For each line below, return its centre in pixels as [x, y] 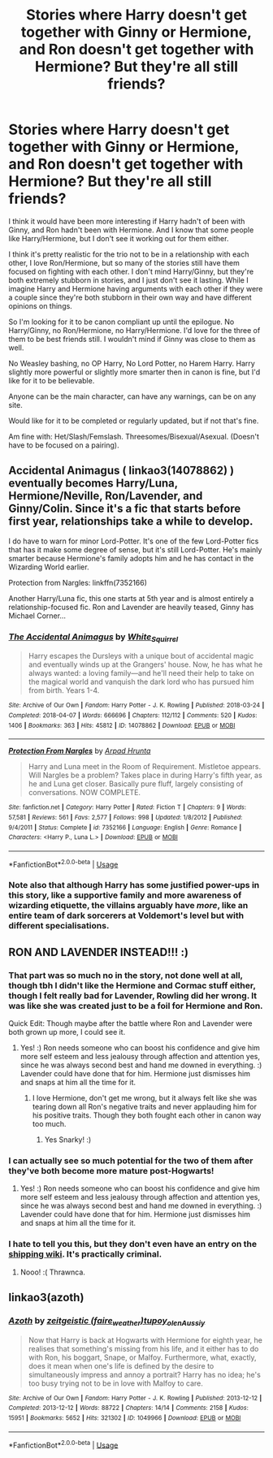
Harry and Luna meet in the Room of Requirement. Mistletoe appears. [145, 767]
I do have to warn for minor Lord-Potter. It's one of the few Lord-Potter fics [134, 541]
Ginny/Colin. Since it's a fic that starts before [125, 509]
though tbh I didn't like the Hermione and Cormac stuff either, [132, 985]
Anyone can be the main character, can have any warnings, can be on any [132, 396]
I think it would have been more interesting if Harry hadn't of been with [127, 221]
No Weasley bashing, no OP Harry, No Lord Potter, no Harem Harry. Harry [132, 363]
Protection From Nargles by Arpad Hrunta [80, 751]
